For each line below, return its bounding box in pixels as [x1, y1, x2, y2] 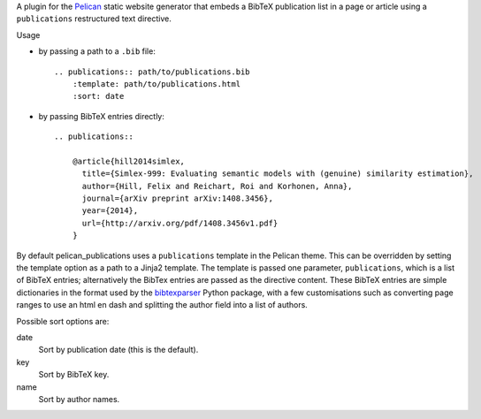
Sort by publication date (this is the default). [38, 345, 199, 355]
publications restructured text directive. [16, 13, 172, 24]
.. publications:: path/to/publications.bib [54, 66, 251, 77]
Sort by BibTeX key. [38, 369, 110, 380]
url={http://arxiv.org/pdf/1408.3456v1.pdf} [81, 217, 279, 228]
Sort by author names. [38, 393, 120, 404]
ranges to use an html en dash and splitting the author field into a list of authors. [16, 300, 309, 310]
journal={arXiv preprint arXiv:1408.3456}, [81, 194, 274, 203]
